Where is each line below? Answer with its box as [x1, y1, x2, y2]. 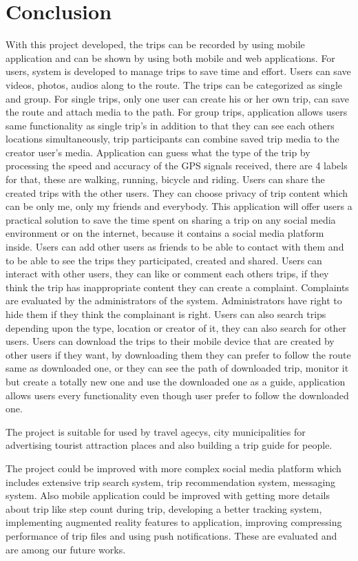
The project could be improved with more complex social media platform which [6, 461, 341, 475]
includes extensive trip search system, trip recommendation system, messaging [6, 474, 336, 489]
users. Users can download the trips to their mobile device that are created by [6, 334, 335, 348]
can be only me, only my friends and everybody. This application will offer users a [6, 199, 352, 213]
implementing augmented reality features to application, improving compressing [6, 515, 342, 529]
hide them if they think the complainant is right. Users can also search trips [6, 307, 326, 321]
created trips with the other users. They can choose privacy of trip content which [6, 185, 348, 200]
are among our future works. [6, 542, 126, 556]
